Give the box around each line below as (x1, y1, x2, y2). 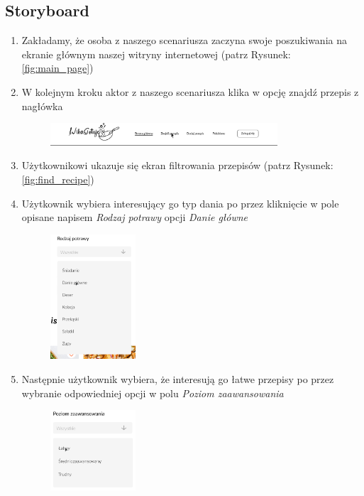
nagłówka (21, 98, 63, 113)
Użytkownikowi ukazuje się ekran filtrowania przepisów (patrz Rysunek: (21, 158, 333, 173)
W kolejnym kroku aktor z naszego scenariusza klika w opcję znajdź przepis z (21, 84, 359, 99)
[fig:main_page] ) (21, 60, 94, 75)
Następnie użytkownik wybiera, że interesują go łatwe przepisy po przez (21, 371, 334, 386)
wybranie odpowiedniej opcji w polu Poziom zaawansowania (21, 385, 284, 400)
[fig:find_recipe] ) (21, 171, 94, 186)
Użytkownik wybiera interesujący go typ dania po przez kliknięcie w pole (21, 195, 339, 210)
